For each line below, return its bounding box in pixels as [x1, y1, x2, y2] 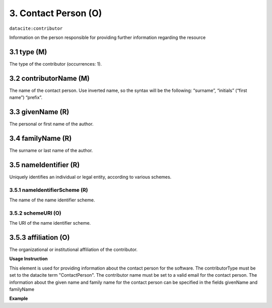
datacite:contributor [9, 25, 63, 31]
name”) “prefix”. [9, 94, 43, 100]
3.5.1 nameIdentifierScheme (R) [9, 186, 88, 193]
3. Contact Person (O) [9, 8, 102, 19]
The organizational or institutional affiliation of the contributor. [9, 246, 138, 252]
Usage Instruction [9, 255, 48, 262]
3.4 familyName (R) [9, 134, 72, 142]
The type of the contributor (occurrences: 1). [9, 61, 102, 67]
